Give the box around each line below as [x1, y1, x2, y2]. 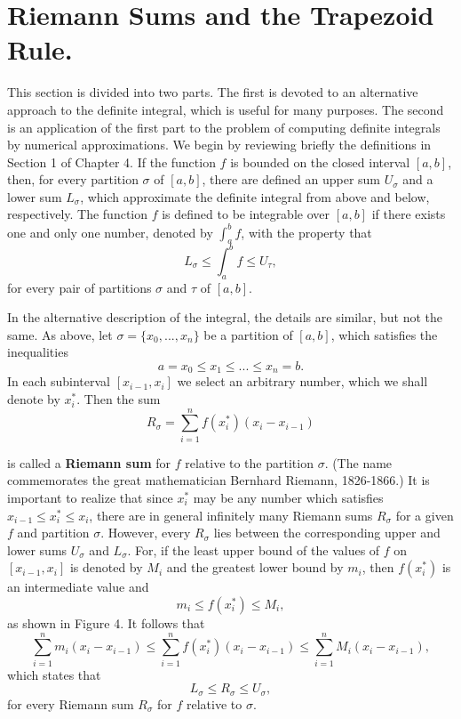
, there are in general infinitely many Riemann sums [89, 505, 373, 524]
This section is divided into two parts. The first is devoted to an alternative [7, 83, 418, 101]
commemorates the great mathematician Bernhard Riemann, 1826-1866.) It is [7, 471, 430, 489]
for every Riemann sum [7, 694, 134, 713]
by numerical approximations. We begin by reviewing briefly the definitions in [7, 135, 432, 154]
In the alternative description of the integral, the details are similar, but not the [7, 308, 443, 327]
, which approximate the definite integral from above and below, [80, 187, 430, 206]
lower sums [7, 540, 68, 559]
